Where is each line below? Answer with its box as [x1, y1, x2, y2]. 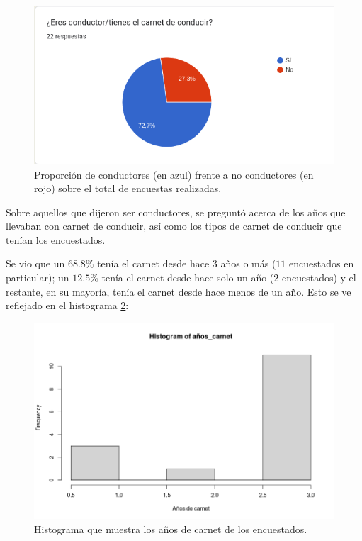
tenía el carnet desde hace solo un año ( [101, 270, 274, 285]
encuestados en [289, 256, 354, 271]
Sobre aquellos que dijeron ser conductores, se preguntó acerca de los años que [6, 204, 346, 219]
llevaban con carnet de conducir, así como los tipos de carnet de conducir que [6, 218, 342, 233]
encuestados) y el [281, 270, 356, 285]
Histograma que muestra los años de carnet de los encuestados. [34, 522, 307, 537]
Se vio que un [6, 256, 65, 271]
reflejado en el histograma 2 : [6, 298, 129, 313]
